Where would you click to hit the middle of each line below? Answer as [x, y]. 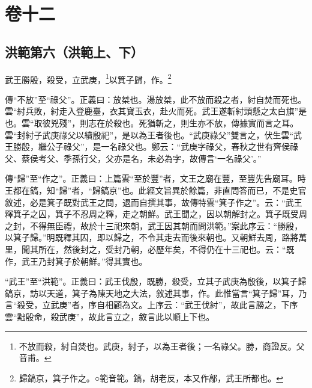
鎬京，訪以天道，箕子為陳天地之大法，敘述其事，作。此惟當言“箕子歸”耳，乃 [156, 293]
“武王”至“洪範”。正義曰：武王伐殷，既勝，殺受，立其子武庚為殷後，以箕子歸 [156, 281]
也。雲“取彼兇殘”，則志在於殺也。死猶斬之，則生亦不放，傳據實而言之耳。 [152, 123]
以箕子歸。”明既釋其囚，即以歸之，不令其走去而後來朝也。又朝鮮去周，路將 [152, 237]
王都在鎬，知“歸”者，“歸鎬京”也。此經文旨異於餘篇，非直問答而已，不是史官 [156, 190]
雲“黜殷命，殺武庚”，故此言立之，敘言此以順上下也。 [110, 316]
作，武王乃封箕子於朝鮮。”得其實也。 [76, 261]
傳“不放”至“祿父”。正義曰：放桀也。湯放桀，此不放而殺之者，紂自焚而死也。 [156, 99]
